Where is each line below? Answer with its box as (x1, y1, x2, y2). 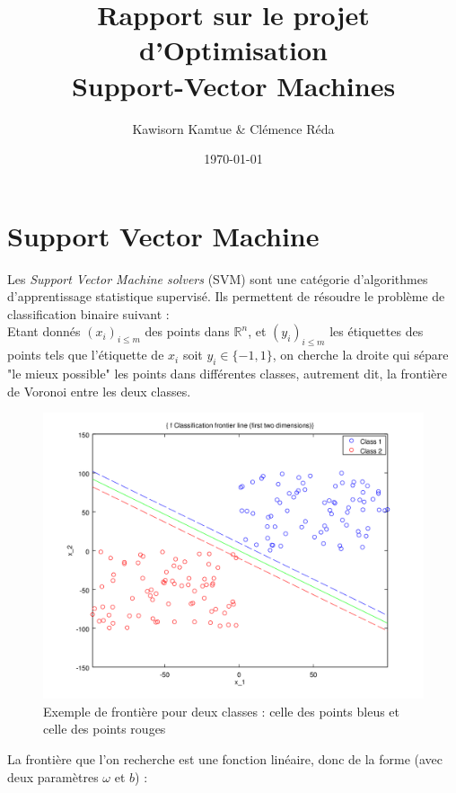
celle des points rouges (43, 719, 166, 738)
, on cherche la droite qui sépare (272, 345, 449, 364)
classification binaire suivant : (7, 304, 170, 323)
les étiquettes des (329, 322, 424, 341)
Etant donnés (7, 322, 81, 341)
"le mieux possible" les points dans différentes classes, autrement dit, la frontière (7, 364, 447, 382)
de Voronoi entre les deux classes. (7, 381, 191, 400)
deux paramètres (7, 767, 99, 786)
